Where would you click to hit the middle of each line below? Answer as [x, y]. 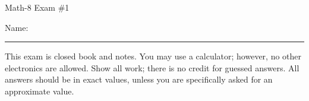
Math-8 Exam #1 [37, 7]
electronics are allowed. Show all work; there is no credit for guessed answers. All [152, 67]
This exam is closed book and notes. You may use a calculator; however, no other [153, 56]
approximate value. [40, 91]
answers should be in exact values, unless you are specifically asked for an [139, 79]
